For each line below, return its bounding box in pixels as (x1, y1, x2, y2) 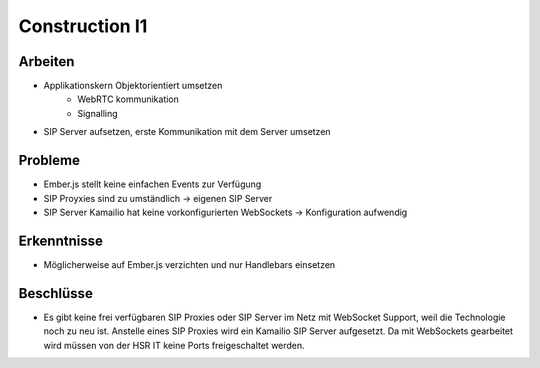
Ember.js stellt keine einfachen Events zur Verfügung (43, 178, 262, 190)
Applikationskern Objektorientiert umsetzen (43, 80, 223, 92)
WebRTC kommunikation (77, 93, 180, 105)
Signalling (77, 107, 119, 119)
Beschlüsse (18, 285, 94, 302)
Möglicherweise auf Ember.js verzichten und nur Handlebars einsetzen (43, 258, 336, 270)
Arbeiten (18, 53, 75, 70)
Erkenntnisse (18, 232, 104, 249)
